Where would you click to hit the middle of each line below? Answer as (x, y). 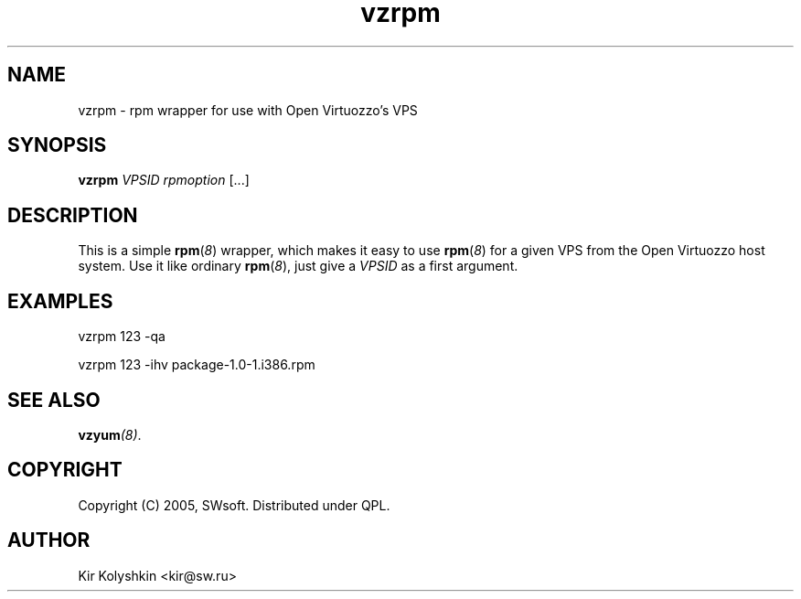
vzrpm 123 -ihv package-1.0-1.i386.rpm (197, 365)
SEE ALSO (54, 400)
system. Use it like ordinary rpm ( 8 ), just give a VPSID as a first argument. (298, 266)
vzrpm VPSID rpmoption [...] (164, 180)
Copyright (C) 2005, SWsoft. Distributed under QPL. (234, 505)
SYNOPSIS (57, 145)
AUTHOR (49, 540)
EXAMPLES (60, 301)
